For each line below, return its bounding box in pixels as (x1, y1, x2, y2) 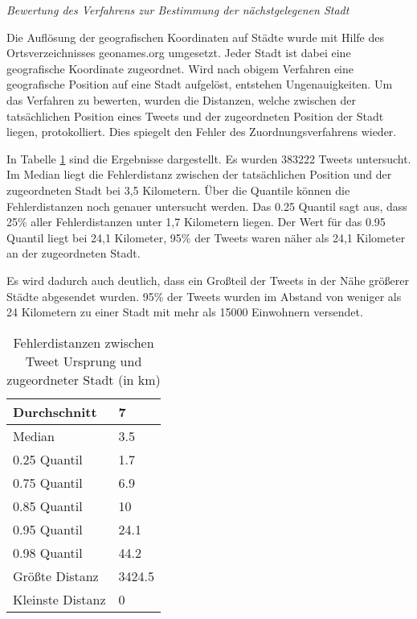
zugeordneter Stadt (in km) (6, 369, 161, 389)
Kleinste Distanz (13, 589, 106, 609)
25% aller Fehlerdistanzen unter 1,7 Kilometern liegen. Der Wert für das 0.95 (6, 213, 386, 230)
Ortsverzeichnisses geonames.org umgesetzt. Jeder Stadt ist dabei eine (6, 44, 351, 61)
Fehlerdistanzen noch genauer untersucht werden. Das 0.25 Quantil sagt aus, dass (6, 197, 407, 214)
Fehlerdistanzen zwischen (13, 332, 154, 352)
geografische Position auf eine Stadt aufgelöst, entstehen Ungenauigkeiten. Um (6, 76, 393, 93)
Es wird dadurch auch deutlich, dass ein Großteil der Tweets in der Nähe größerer (6, 271, 410, 288)
